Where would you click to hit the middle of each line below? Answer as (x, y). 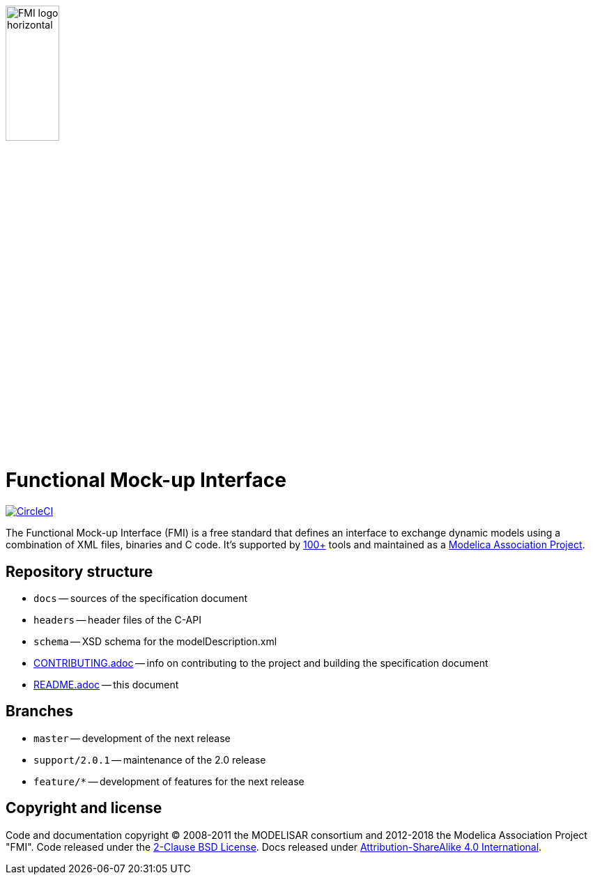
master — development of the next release (132, 738)
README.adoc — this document (106, 684)
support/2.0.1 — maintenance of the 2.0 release (150, 759)
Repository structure (79, 571)
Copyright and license (84, 808)
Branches (40, 711)
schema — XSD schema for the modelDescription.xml (155, 641)
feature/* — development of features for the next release (169, 781)
